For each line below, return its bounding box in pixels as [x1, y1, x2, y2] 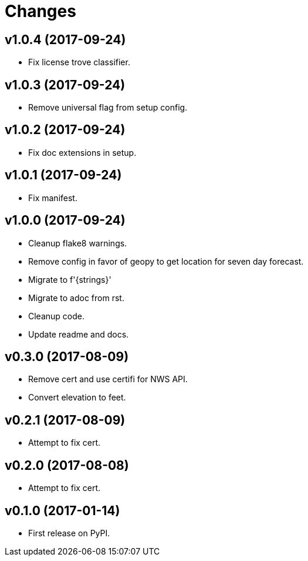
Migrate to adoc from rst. [28, 292, 124, 303]
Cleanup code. [28, 310, 84, 321]
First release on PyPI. [28, 527, 110, 538]
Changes [5, 1, 76, 21]
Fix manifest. [28, 192, 77, 203]
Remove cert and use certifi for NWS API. [28, 374, 188, 385]
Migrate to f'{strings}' [28, 274, 111, 285]
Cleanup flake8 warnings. [28, 238, 127, 248]
